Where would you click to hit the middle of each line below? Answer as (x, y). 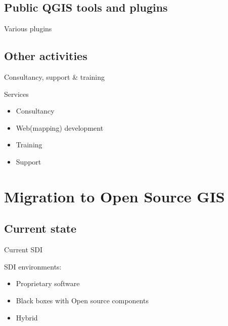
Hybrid (27, 317)
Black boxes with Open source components (82, 300)
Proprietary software (48, 283)
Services (16, 94)
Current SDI (24, 250)
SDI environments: (33, 266)
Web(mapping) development (60, 127)
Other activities (46, 56)
